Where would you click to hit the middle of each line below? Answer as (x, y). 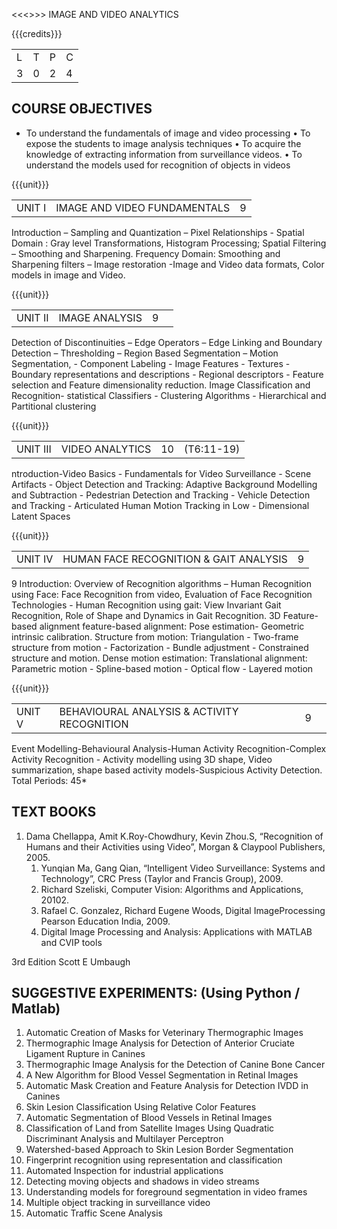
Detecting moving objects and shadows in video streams (142, 1181)
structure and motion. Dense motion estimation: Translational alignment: (159, 658)
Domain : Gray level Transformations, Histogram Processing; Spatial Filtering (169, 243)
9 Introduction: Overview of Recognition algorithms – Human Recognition (162, 583)
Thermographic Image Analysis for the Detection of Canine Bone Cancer (175, 1065)
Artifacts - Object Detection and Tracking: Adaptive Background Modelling (164, 484)
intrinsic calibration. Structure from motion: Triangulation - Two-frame (155, 636)
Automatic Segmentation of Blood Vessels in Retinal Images (149, 1118)
